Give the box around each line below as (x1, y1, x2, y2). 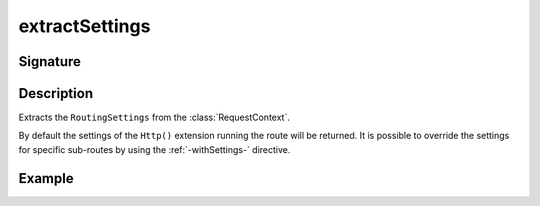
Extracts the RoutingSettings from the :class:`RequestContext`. (18, 111, 290, 124)
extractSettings (18, 15, 151, 37)
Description (18, 85, 94, 102)
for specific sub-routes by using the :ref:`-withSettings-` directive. (18, 143, 291, 155)
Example (18, 170, 74, 187)
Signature (18, 53, 82, 70)
